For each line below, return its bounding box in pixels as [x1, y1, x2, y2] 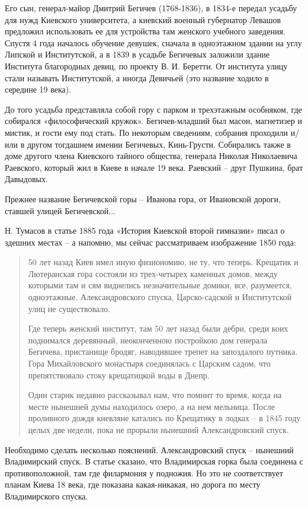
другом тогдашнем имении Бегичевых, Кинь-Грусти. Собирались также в [27, 138, 291, 150]
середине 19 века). [5, 83, 72, 96]
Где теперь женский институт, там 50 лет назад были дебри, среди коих [28, 322, 288, 335]
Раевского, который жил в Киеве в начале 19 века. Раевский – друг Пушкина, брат [5, 161, 303, 173]
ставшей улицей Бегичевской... [5, 204, 115, 217]
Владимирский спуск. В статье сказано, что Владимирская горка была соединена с [5, 455, 303, 467]
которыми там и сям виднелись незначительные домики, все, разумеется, [28, 279, 292, 291]
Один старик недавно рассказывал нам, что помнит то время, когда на [28, 389, 282, 401]
